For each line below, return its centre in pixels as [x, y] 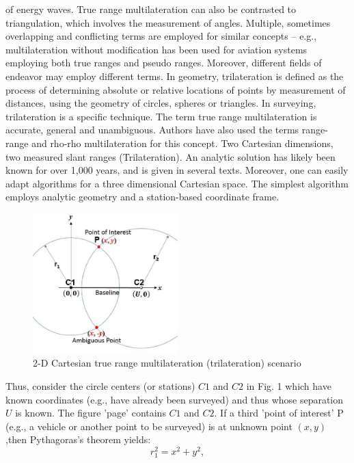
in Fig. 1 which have [289, 386]
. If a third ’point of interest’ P [279, 413]
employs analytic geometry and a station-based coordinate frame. [142, 197]
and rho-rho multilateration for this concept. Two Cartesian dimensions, [182, 143]
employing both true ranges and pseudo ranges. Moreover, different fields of [164, 63]
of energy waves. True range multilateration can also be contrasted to [151, 9]
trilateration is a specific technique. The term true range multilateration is [161, 116]
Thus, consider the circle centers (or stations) [100, 386]
